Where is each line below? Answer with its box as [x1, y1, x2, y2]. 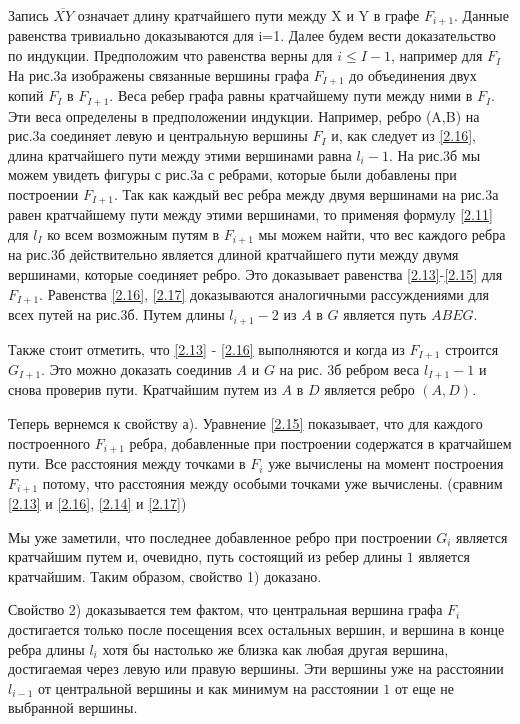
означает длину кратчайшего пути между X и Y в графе [77, 5, 420, 25]
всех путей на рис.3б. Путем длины [8, 304, 225, 325]
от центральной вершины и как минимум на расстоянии [37, 677, 379, 698]
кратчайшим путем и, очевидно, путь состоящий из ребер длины [8, 546, 403, 567]
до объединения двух [349, 64, 477, 85]
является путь [343, 304, 427, 325]
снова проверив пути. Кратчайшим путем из [8, 379, 277, 400]
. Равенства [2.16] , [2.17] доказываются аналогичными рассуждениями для [39, 283, 489, 304]
